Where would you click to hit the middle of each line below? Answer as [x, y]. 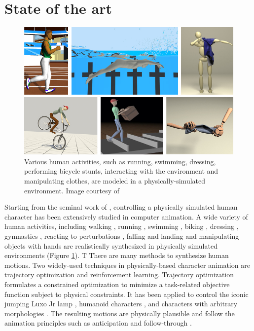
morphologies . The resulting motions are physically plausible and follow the [120, 313]
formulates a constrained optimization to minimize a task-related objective [117, 284]
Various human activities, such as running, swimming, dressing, [120, 161]
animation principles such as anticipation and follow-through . [98, 323]
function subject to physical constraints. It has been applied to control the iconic [127, 294]
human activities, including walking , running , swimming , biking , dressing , [122, 226]
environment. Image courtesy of [72, 190]
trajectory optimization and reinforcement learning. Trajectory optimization [119, 275]
